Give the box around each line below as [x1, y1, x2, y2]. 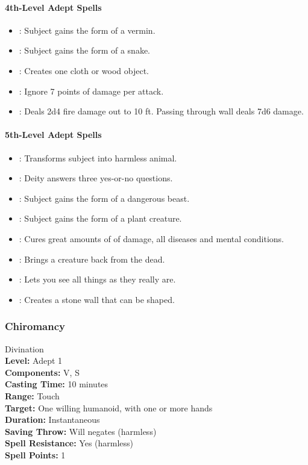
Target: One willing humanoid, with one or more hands [5, 401, 213, 414]
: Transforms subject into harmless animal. [19, 151, 177, 164]
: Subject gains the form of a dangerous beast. [19, 192, 190, 204]
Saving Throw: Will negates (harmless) [5, 425, 157, 437]
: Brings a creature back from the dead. [19, 252, 165, 265]
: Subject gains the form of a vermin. [19, 23, 156, 36]
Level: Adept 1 [5, 354, 63, 367]
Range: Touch [5, 389, 60, 402]
